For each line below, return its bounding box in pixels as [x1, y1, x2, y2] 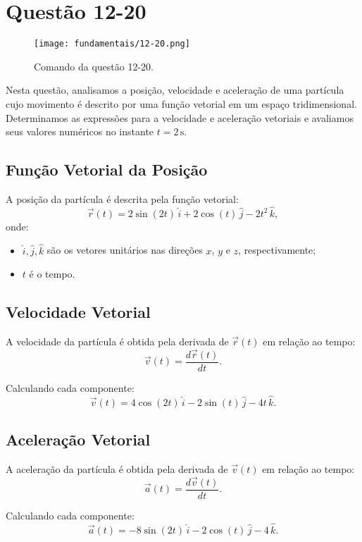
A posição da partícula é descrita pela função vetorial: [6, 191, 239, 206]
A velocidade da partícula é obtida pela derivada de [6, 333, 229, 348]
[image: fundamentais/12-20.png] [34, 39, 190, 49]
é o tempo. [29, 266, 75, 281]
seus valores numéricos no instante [6, 124, 154, 139]
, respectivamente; [238, 242, 316, 257]
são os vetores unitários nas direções [46, 242, 203, 257]
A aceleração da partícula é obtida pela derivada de [6, 461, 228, 476]
